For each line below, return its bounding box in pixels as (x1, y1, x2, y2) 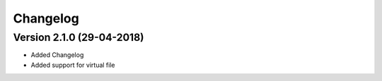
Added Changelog (30, 51, 84, 59)
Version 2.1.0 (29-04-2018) (13, 31, 144, 44)
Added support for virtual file (30, 61, 115, 69)
